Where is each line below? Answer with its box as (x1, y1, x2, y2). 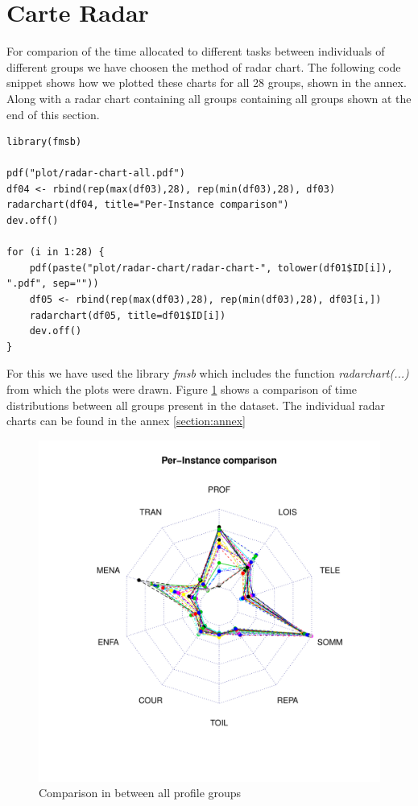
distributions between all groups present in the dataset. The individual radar (6, 396, 386, 413)
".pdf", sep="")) (6, 278, 99, 290)
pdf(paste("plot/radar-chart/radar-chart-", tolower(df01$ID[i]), (29, 262, 393, 274)
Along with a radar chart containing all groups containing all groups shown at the (6, 89, 412, 106)
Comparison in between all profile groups (39, 784, 242, 801)
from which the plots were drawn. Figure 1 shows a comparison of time (6, 381, 358, 397)
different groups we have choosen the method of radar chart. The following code (6, 58, 401, 75)
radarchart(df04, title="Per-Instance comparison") (6, 199, 289, 211)
